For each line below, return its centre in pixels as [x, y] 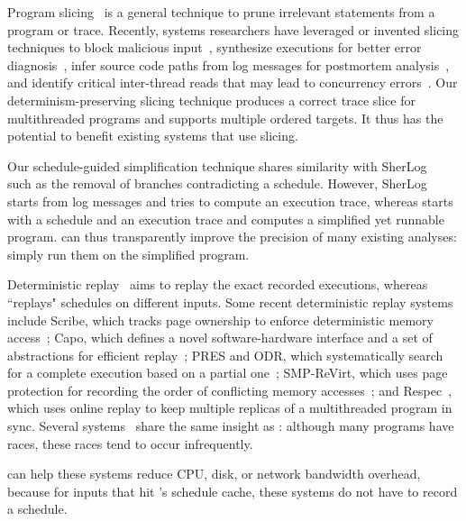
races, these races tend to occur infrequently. [130, 443]
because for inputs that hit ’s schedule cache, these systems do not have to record [233, 491]
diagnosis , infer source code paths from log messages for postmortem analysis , [228, 64]
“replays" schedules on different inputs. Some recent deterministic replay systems [230, 302]
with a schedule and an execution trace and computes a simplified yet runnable [226, 219]
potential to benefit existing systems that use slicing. [153, 136]
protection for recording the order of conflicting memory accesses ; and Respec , [230, 390]
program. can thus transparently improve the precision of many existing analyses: [232, 237]
